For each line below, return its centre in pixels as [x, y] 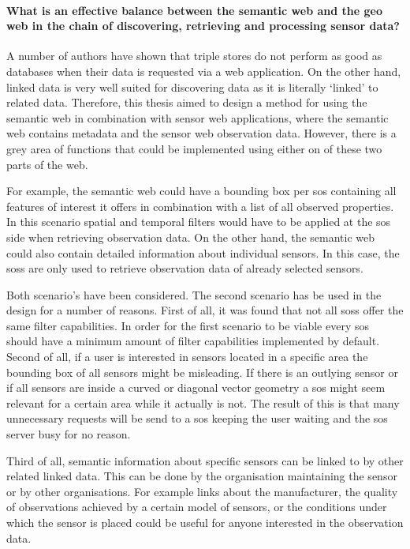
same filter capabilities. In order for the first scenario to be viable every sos [188, 325]
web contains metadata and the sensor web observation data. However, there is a [201, 133]
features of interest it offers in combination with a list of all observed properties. [200, 206]
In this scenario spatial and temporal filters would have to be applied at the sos [199, 222]
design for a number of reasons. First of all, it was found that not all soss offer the [205, 310]
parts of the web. [47, 164]
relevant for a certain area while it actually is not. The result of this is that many [203, 402]
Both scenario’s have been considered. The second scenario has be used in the [194, 294]
